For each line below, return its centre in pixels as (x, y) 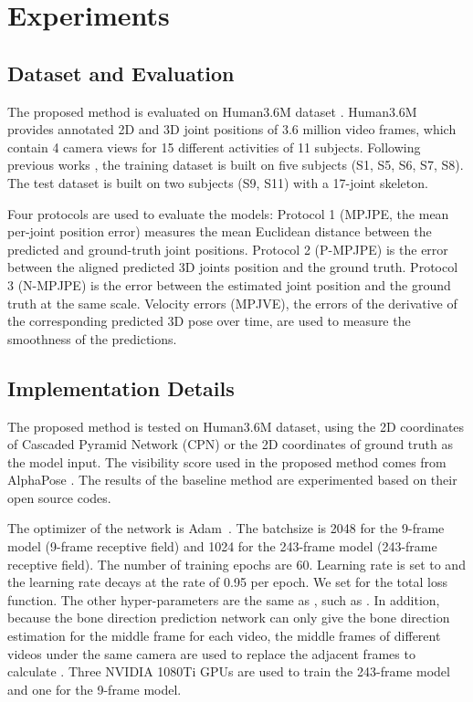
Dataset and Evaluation (121, 73)
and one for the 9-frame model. (95, 689)
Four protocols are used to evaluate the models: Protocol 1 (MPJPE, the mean (228, 213)
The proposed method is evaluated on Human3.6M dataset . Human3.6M (212, 111)
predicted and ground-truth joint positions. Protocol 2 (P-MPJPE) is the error (228, 249)
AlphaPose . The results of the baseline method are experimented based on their (232, 480)
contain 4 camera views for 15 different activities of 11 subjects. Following (214, 147)
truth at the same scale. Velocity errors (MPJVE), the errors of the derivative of (232, 303)
